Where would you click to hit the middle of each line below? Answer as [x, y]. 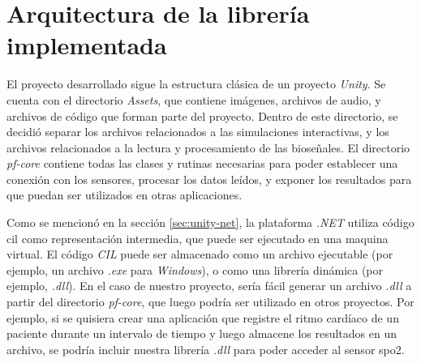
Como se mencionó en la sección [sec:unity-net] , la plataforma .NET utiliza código [210, 222]
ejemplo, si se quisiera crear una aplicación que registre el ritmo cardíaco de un [203, 317]
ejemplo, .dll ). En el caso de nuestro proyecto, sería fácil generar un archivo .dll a [209, 286]
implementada [87, 45]
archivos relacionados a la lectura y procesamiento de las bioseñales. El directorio [208, 147]
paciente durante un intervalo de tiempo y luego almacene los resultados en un [202, 333]
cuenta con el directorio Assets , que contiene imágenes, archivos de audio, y [194, 99]
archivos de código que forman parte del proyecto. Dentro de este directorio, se [202, 115]
